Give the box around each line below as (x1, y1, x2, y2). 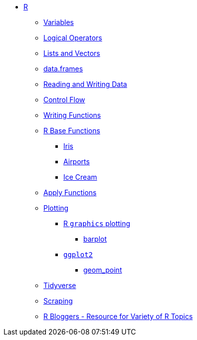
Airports (63, 157, 90, 166)
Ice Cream (63, 173, 97, 181)
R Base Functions (43, 126, 100, 135)
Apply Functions (43, 188, 97, 197)
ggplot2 (63, 251, 93, 259)
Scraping (43, 297, 73, 305)
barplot (83, 235, 107, 243)
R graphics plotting (63, 219, 131, 228)
